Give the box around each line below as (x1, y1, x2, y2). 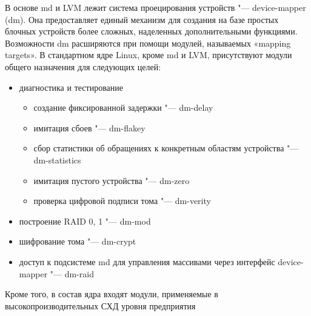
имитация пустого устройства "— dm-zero (33, 174, 190, 186)
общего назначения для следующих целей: (5, 60, 161, 73)
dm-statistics (33, 153, 81, 166)
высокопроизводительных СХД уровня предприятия (5, 299, 196, 312)
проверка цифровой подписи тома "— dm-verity (33, 194, 211, 207)
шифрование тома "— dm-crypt (19, 235, 136, 248)
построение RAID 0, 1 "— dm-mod (19, 214, 151, 227)
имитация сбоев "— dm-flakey (33, 121, 145, 134)
